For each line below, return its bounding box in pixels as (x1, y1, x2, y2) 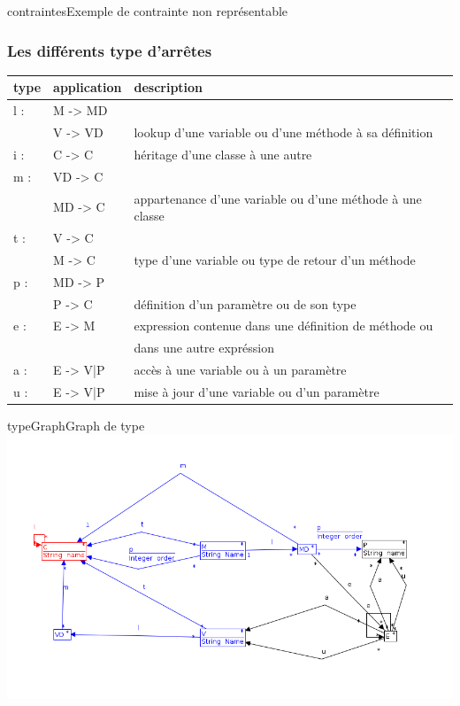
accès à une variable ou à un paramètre (134, 361, 347, 379)
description (134, 78, 203, 97)
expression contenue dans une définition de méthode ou (134, 316, 433, 335)
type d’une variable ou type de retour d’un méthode (134, 250, 416, 268)
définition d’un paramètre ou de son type (134, 294, 356, 313)
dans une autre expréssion (134, 338, 275, 357)
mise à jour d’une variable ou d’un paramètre (134, 382, 379, 400)
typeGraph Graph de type (7, 415, 145, 434)
